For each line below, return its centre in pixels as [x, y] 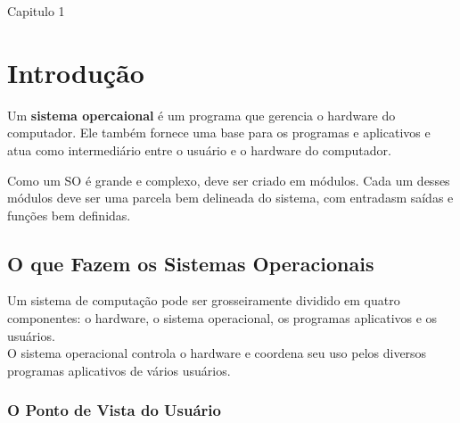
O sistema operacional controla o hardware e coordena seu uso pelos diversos [217, 353]
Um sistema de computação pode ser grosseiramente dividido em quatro [204, 300]
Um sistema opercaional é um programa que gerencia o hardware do [201, 115]
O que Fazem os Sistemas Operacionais [191, 263]
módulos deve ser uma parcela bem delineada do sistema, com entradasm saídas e [230, 198]
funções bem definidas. [69, 215]
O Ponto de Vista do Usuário [114, 410]
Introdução [76, 72]
